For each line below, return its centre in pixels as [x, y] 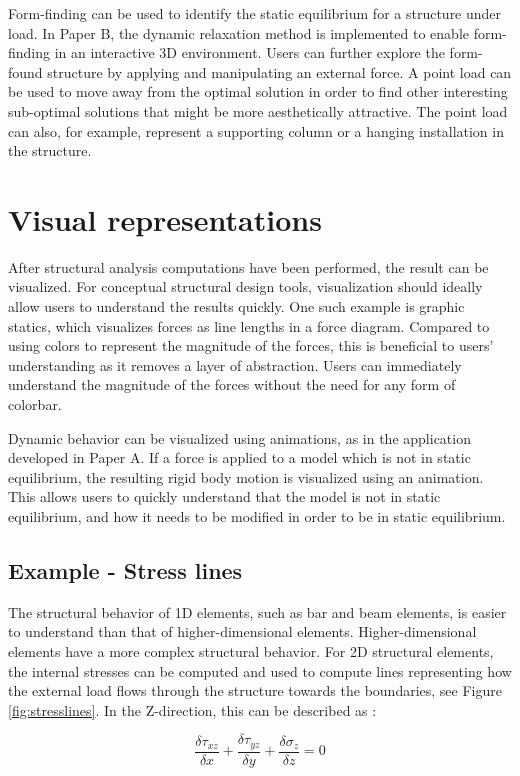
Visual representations [165, 218]
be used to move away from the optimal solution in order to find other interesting [258, 91]
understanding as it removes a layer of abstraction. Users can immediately [235, 364]
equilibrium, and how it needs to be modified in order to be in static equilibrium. [257, 516]
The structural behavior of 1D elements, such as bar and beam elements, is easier [257, 611]
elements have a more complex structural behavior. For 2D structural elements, [251, 650]
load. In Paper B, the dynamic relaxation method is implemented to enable [238, 32]
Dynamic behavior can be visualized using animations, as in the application [239, 437]
